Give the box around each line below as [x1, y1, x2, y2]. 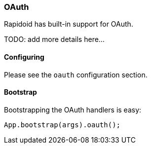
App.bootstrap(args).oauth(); [4, 120, 121, 129]
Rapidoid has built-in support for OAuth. [4, 20, 133, 29]
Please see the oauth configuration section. [4, 70, 148, 79]
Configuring [4, 52, 44, 61]
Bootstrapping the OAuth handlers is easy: [4, 105, 142, 114]
